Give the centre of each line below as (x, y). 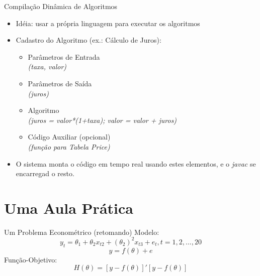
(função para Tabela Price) (69, 146)
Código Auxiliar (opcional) (69, 137)
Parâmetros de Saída (60, 83)
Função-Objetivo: (31, 259)
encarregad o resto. (45, 173)
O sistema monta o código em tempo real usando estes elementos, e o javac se (136, 163)
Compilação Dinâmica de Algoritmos (61, 6)
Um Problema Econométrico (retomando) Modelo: (82, 232)
